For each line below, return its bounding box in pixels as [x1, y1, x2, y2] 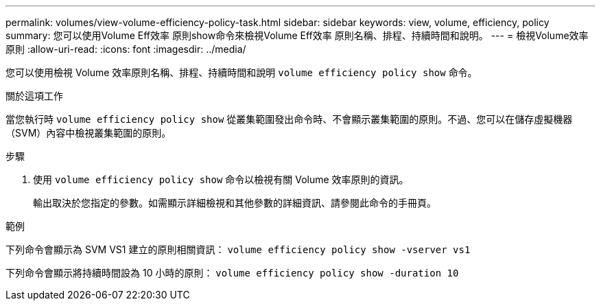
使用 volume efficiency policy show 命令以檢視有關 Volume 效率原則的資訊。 [33, 174, 409, 185]
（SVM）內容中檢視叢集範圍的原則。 [5, 127, 172, 139]
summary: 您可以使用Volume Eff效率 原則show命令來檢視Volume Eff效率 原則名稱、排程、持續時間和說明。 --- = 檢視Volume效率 [5, 30, 589, 41]
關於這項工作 [5, 90, 63, 102]
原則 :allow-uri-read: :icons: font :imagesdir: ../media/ [5, 43, 246, 55]
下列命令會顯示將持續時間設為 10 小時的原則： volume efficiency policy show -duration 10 [5, 267, 459, 279]
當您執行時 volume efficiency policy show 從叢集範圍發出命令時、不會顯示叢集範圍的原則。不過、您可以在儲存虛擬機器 [5, 113, 573, 125]
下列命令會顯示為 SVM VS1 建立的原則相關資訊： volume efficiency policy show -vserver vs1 [5, 244, 471, 255]
